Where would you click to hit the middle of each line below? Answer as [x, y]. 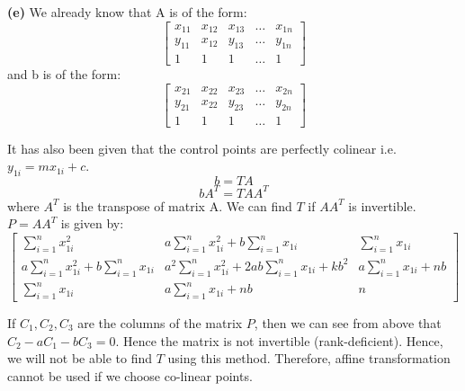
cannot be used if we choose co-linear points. [130, 375]
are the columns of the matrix [160, 322]
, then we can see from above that [348, 322]
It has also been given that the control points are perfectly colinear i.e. [202, 148]
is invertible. [382, 205]
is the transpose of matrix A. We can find [178, 205]
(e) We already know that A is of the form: [127, 12]
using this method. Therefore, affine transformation [309, 358]
